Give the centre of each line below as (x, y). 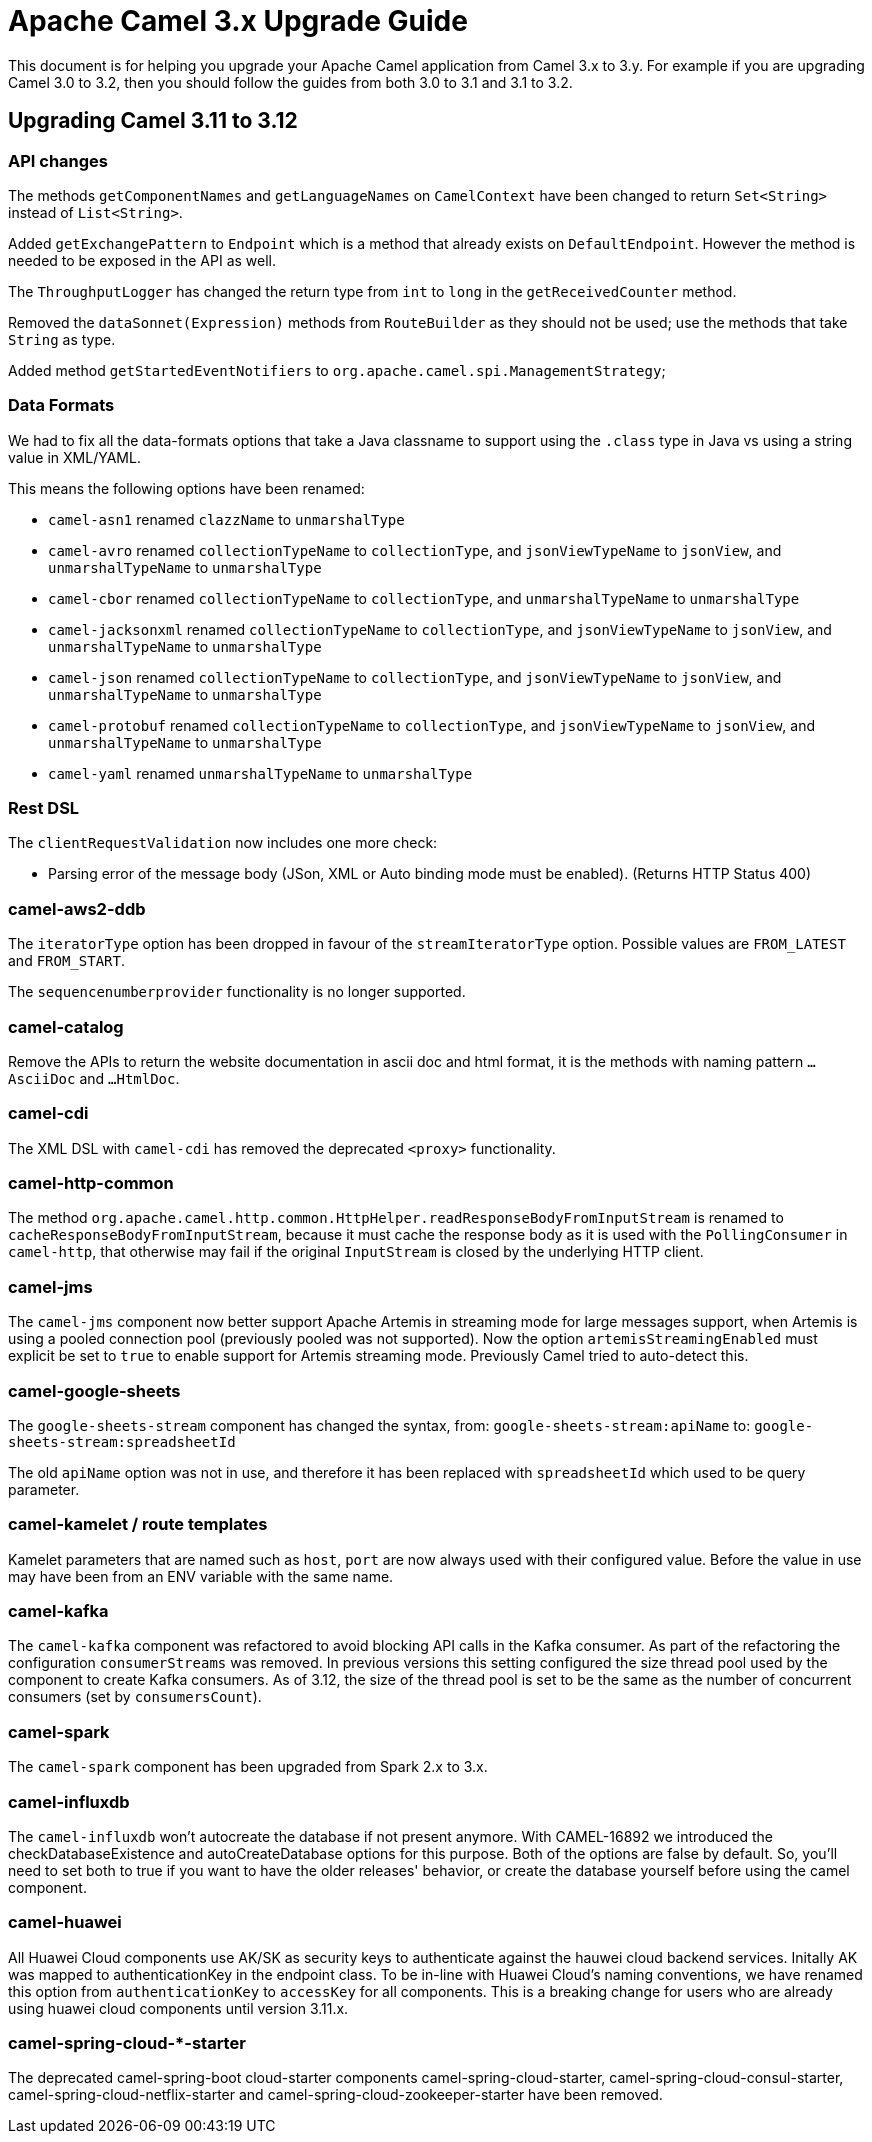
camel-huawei (65, 1922)
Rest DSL (44, 808)
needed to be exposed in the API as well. (142, 260)
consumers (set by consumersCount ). (135, 1697)
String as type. (62, 339)
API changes (58, 160)
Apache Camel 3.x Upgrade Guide (238, 21)
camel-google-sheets (94, 1390)
